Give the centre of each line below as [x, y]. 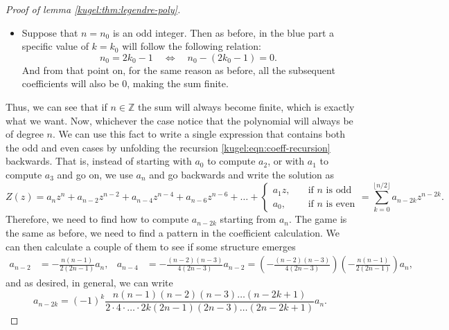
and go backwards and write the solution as [241, 174]
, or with [286, 161]
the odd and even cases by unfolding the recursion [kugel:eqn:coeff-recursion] [168, 147]
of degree [25, 134]
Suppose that [50, 32]
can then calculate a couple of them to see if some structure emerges [151, 246]
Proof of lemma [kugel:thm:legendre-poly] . [93, 9]
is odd [339, 191]
